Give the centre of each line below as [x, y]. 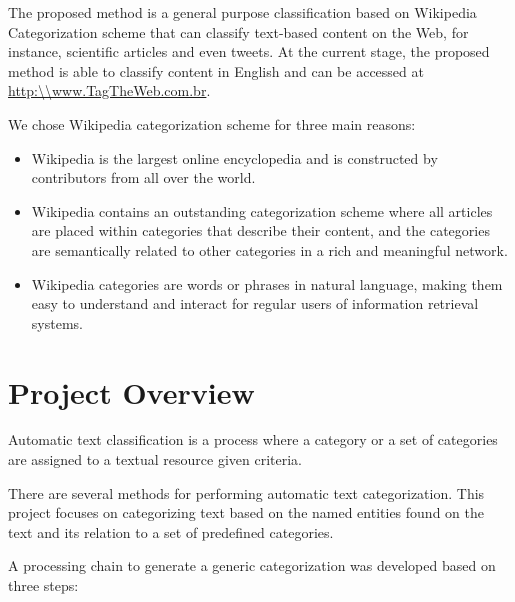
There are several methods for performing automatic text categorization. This [246, 492]
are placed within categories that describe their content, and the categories [260, 230]
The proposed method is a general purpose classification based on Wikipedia [242, 12]
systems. [57, 322]
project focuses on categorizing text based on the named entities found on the [246, 512]
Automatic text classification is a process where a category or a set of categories [253, 439]
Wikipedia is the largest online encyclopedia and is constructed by [234, 157]
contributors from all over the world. [143, 177]
